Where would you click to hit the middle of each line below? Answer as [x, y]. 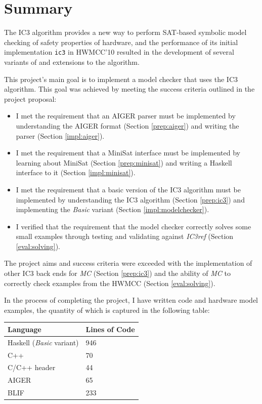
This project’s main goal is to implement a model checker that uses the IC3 [121, 79]
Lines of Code [110, 329]
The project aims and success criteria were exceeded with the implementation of [128, 263]
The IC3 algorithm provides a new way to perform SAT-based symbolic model [125, 32]
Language [25, 329]
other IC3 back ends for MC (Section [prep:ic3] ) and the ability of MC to [117, 273]
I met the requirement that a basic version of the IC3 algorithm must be [128, 189]
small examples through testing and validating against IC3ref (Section [125, 236]
